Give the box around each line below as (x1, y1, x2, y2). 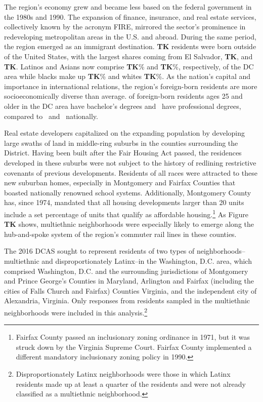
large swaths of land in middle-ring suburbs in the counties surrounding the (4, 137, 238, 148)
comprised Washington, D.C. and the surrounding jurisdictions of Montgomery (4, 265, 248, 276)
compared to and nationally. (4, 110, 98, 121)
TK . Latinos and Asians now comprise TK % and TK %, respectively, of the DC (4, 61, 254, 71)
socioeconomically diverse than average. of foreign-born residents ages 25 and (4, 91, 243, 101)
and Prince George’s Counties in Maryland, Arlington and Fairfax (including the (4, 275, 254, 286)
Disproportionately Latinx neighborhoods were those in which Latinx (16, 368, 231, 379)
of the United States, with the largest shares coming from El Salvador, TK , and (4, 51, 253, 61)
